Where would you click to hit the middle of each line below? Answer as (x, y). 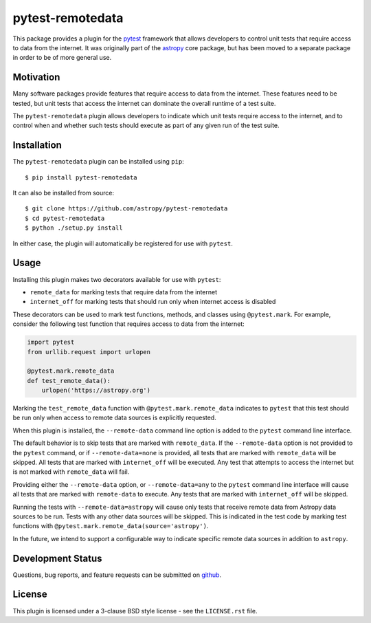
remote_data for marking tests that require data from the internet (124, 292)
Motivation (36, 77)
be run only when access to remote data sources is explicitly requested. (114, 418)
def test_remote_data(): (69, 381)
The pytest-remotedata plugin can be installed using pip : (99, 162)
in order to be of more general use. (62, 58)
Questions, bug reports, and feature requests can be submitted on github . (117, 575)
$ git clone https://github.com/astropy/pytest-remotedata (126, 209)
